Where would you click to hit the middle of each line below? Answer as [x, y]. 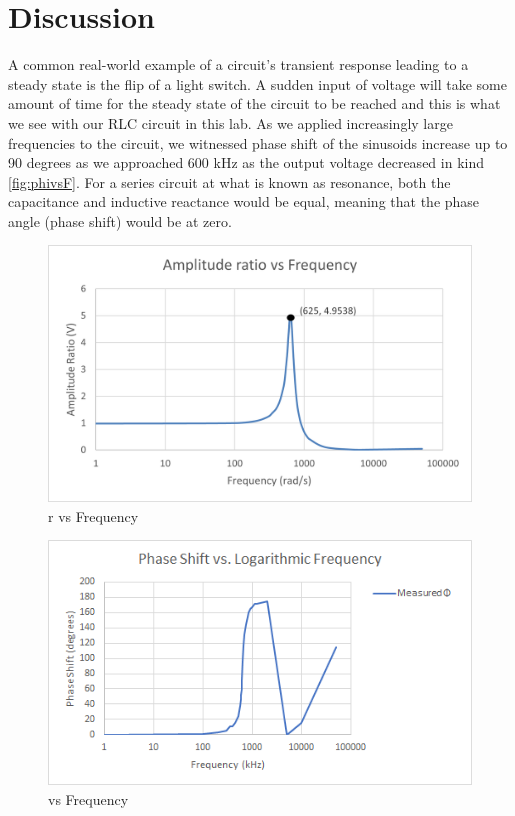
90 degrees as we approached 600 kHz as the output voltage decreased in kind [246, 162]
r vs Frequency [93, 515]
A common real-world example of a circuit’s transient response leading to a [238, 64]
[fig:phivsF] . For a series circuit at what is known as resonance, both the [229, 181]
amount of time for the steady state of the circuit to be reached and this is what [254, 103]
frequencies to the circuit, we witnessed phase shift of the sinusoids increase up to [258, 142]
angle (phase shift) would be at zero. [120, 220]
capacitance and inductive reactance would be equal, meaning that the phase [244, 201]
